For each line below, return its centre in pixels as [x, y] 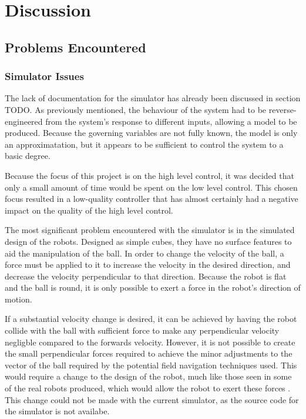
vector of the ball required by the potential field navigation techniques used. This [151, 365]
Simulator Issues [44, 76]
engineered [24, 121]
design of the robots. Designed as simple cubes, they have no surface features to [148, 241]
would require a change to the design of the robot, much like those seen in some [148, 376]
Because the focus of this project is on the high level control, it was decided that [149, 175]
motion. [19, 299]
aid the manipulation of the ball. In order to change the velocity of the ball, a [144, 253]
